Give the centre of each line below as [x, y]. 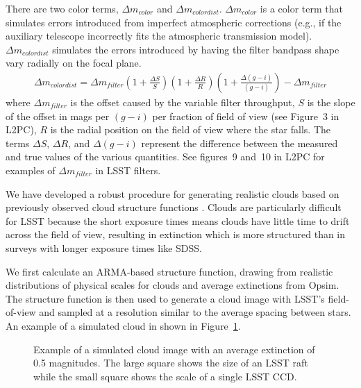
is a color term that [301, 8]
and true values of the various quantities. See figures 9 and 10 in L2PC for [165, 157]
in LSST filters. [128, 170]
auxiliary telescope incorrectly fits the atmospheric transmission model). [159, 36]
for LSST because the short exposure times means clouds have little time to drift [178, 220]
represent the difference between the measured [240, 143]
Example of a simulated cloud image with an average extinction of [174, 349]
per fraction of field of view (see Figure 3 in [246, 116]
